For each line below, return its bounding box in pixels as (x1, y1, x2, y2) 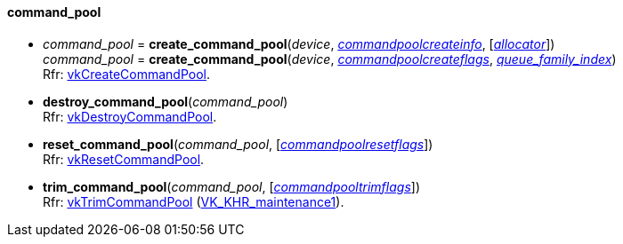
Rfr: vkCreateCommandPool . (43, 66, 211, 82)
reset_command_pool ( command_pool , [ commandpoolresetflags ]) (43, 136, 433, 152)
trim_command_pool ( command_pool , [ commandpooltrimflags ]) (43, 178, 420, 194)
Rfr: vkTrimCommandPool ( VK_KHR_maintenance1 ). (43, 193, 344, 209)
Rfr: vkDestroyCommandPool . (43, 108, 217, 124)
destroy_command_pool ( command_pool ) (43, 93, 288, 109)
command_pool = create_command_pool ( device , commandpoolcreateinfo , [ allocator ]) (43, 35, 555, 51)
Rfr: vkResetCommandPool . (43, 151, 205, 167)
